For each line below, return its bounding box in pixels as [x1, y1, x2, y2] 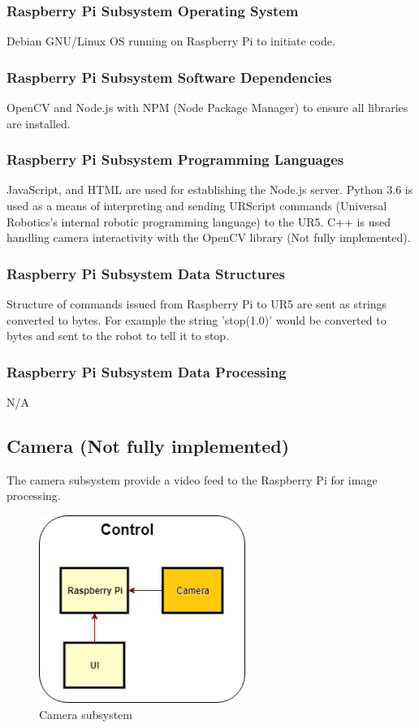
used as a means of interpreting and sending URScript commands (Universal [6, 197, 387, 214]
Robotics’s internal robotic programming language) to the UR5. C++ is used [6, 213, 391, 230]
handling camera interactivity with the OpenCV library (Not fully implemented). [6, 229, 411, 246]
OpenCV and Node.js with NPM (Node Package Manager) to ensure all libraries [6, 99, 408, 116]
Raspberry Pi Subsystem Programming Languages [6, 149, 344, 170]
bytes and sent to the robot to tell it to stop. [6, 327, 230, 344]
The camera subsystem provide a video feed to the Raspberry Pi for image [6, 471, 378, 488]
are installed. [6, 114, 71, 131]
